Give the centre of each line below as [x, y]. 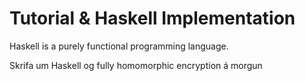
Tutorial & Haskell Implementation [152, 18]
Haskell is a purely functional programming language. [119, 46]
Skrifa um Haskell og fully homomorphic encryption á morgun [136, 65]
